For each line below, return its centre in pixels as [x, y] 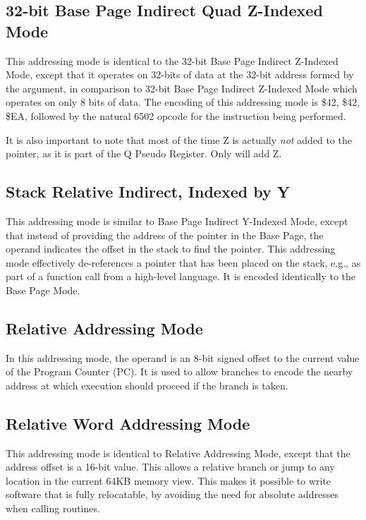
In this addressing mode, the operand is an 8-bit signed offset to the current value [183, 357]
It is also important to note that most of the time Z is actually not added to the [179, 139]
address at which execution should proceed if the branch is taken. [147, 385]
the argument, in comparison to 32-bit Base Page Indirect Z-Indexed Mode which [182, 88]
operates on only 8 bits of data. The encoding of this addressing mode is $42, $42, [183, 102]
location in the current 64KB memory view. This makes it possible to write [169, 480]
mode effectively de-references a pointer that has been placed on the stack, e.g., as [183, 262]
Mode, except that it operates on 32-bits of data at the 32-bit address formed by [180, 74]
